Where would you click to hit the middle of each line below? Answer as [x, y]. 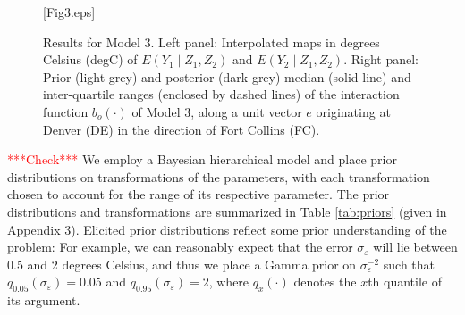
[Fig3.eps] [69, 12]
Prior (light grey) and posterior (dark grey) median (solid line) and [227, 76]
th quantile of [405, 282]
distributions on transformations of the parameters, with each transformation [219, 176]
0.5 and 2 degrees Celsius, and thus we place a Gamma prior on [182, 264]
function [66, 111]
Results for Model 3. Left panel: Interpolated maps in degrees [211, 41]
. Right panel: [381, 59]
